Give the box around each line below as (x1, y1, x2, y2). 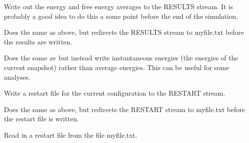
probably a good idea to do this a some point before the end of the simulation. (4, 11, 238, 21)
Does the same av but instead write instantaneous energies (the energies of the (4, 53, 238, 63)
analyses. (4, 71, 31, 82)
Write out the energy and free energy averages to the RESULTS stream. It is (4, 1, 233, 11)
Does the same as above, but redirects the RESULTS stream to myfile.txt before (4, 27, 244, 37)
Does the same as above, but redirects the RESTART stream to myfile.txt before (4, 104, 245, 114)
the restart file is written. (4, 114, 79, 124)
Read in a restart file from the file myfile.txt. (4, 129, 138, 140)
